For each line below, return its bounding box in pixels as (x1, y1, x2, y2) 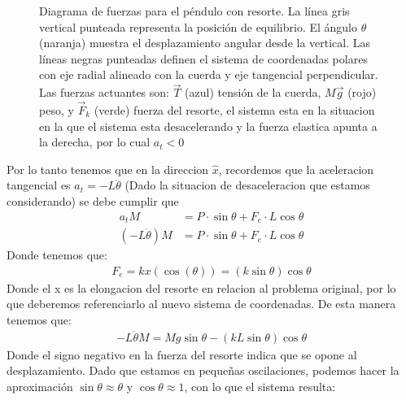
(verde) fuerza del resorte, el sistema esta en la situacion (94, 102, 375, 118)
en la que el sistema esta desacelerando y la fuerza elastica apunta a (39, 117, 378, 134)
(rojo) (347, 84, 377, 101)
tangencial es (7, 176, 71, 193)
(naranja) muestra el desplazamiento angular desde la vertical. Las (39, 34, 371, 51)
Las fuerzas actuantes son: (39, 84, 169, 101)
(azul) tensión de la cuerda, (185, 84, 321, 101)
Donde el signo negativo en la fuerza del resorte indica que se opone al (7, 346, 357, 363)
